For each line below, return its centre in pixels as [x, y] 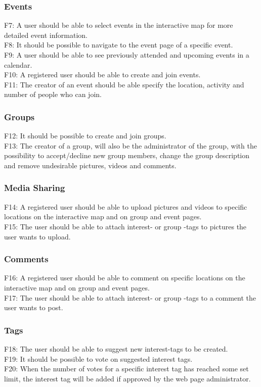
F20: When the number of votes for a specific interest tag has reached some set [126, 369]
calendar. [18, 64]
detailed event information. [46, 35]
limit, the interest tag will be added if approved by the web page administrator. [127, 378]
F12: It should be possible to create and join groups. [85, 136]
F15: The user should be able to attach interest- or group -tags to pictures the [125, 226]
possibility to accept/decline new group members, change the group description [127, 155]
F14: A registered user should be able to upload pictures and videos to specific [126, 206]
